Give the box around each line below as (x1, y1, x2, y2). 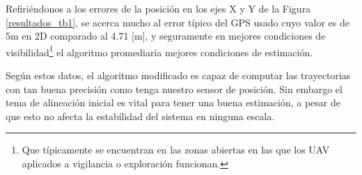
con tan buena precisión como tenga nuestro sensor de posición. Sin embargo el (6, 81, 343, 96)
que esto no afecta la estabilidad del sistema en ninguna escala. (6, 108, 275, 123)
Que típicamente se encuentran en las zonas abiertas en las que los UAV (22, 142, 330, 157)
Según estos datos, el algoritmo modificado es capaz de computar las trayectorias (6, 68, 351, 83)
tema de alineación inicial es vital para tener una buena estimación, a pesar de (6, 95, 340, 110)
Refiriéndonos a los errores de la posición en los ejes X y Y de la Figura (6, 1, 311, 15)
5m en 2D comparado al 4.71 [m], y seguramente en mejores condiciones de (6, 28, 326, 43)
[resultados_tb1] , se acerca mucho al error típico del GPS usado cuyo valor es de (6, 15, 350, 29)
